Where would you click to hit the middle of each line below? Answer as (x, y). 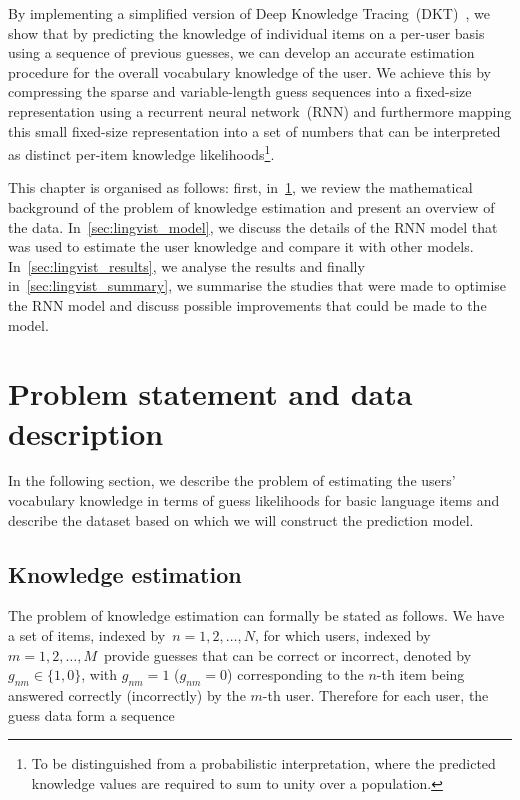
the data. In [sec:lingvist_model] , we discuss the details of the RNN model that (253, 226)
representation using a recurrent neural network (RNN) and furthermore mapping (260, 110)
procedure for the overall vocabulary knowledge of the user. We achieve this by (249, 71)
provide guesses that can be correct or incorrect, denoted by (287, 654)
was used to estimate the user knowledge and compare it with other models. (241, 246)
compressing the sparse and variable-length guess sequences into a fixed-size (240, 91)
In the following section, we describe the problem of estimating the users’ (232, 480)
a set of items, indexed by (87, 635)
